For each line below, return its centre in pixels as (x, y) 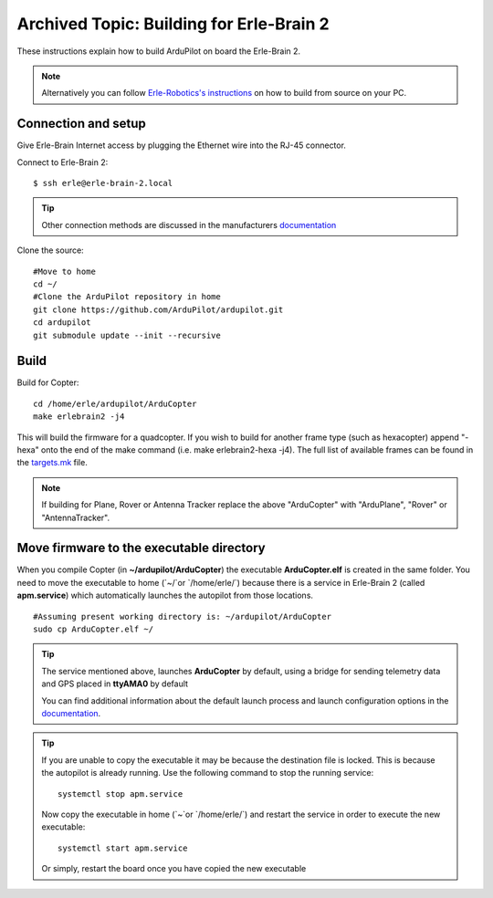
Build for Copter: (48, 382)
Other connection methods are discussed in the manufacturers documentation (189, 224)
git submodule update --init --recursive (127, 335)
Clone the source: (50, 250)
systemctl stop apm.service (121, 794)
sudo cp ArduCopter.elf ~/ (94, 629)
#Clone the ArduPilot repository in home (127, 297)
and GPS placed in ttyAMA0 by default (115, 684)
